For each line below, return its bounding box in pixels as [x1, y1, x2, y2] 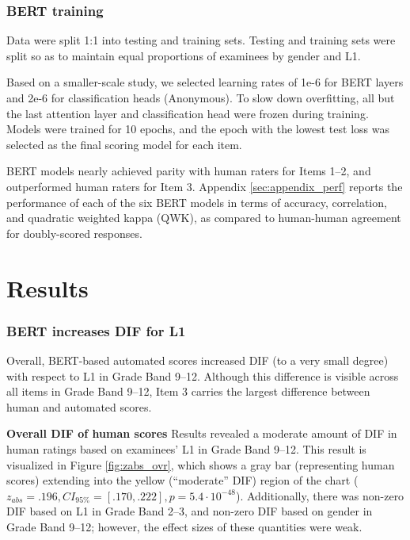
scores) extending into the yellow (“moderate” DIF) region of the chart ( [6, 472, 359, 488]
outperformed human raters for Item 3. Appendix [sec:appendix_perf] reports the [6, 178, 403, 194]
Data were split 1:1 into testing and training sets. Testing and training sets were [6, 32, 396, 48]
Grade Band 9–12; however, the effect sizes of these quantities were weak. [6, 518, 363, 534]
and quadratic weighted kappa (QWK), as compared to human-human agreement [6, 209, 401, 226]
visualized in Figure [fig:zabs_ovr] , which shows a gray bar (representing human [6, 456, 395, 473]
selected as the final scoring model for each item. [6, 136, 242, 152]
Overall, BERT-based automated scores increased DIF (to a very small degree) [6, 351, 389, 368]
